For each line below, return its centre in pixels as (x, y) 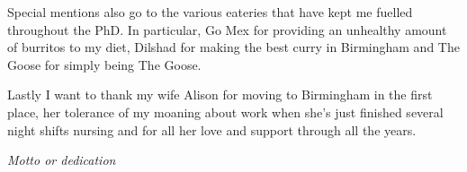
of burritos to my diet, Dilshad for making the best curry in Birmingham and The (233, 47)
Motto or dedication (62, 160)
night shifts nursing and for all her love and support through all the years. (212, 129)
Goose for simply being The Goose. (104, 64)
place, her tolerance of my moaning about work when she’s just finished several (225, 112)
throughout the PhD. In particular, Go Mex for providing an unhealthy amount (227, 29)
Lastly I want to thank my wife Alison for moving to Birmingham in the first (220, 95)
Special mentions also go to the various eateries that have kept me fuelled (210, 12)
